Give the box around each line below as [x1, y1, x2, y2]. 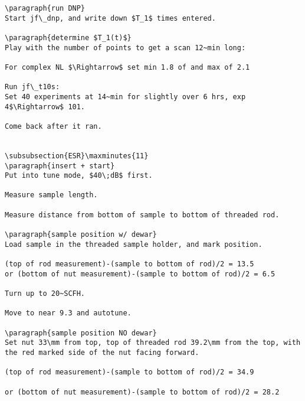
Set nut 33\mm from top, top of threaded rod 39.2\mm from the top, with [5, 338, 301, 347]
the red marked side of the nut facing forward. [5, 348, 199, 357]
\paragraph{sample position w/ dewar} [5, 230, 157, 239]
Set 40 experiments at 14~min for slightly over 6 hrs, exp [5, 92, 246, 101]
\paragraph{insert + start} [5, 161, 115, 170]
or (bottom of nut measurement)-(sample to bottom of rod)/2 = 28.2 [5, 387, 280, 396]
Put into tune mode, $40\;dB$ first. [5, 171, 153, 180]
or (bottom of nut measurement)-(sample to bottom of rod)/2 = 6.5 [5, 269, 276, 278]
